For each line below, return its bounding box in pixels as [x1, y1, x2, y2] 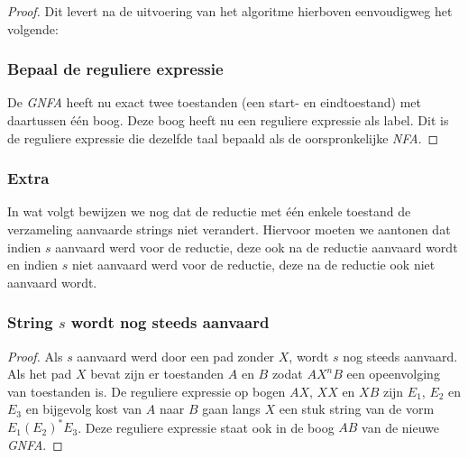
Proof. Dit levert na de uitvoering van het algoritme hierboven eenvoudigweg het [7, 2, 453, 20]
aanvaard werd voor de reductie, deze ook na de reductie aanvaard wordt [55, 237, 458, 256]
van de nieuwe [362, 417, 440, 436]
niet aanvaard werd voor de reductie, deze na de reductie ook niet [71, 255, 436, 274]
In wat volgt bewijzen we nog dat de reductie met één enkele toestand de [7, 202, 411, 221]
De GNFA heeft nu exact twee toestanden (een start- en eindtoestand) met [7, 93, 421, 112]
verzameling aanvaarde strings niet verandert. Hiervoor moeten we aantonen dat [7, 220, 451, 238]
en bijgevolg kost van [25, 399, 142, 418]
